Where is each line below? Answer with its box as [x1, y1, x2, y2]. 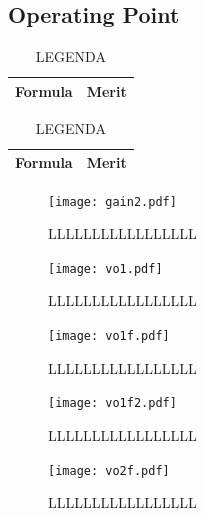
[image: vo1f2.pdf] [48, 396, 177, 411]
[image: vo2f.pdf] [48, 463, 170, 478]
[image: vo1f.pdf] [48, 329, 170, 344]
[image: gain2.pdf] [48, 194, 177, 209]
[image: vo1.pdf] [48, 261, 163, 276]
